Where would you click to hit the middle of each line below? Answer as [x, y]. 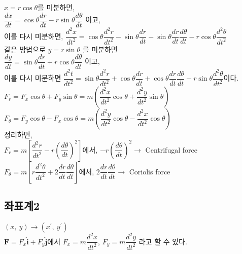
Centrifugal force [171, 149]
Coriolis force [150, 171]
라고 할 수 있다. [163, 241]
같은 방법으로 [25, 49]
